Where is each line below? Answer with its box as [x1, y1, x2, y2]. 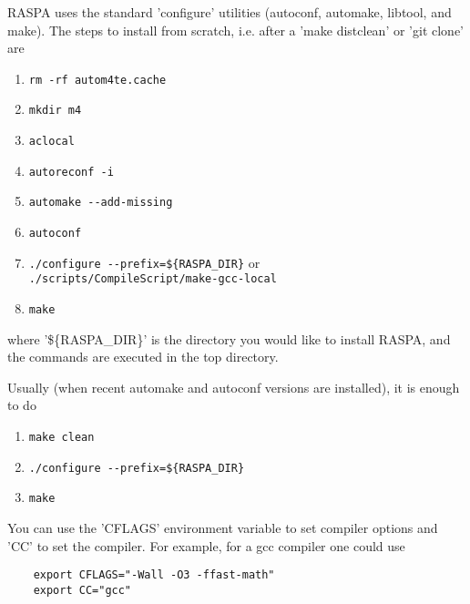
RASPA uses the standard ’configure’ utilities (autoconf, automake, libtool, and [7, 3, 452, 21]
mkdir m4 [28, 104, 82, 118]
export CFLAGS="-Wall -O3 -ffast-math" [33, 568, 275, 582]
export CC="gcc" [33, 583, 132, 597]
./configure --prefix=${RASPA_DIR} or [28, 252, 261, 271]
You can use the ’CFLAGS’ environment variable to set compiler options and [7, 518, 438, 537]
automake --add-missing [28, 196, 173, 210]
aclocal [28, 135, 75, 148]
